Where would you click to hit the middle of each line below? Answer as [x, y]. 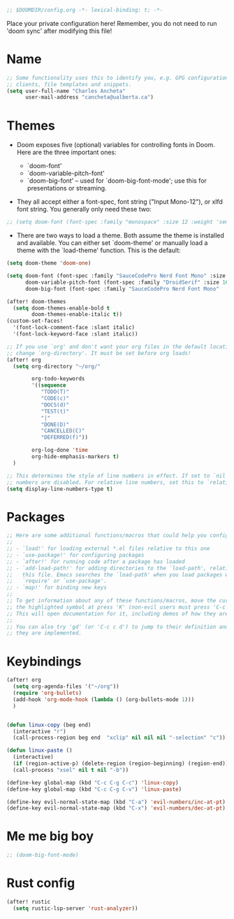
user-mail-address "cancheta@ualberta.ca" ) [89, 97]
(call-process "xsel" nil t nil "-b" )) [71, 770]
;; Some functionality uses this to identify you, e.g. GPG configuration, [119, 78]
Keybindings [44, 661]
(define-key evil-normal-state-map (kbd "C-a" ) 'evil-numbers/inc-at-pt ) [116, 802]
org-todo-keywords [58, 379]
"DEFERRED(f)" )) [65, 438]
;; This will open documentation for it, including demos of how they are [118, 614]
